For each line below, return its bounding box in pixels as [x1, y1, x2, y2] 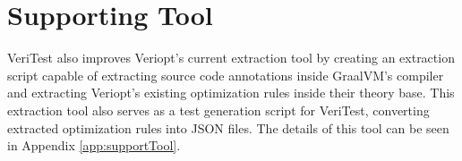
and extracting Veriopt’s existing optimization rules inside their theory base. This [7, 83, 455, 102]
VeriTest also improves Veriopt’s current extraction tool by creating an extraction [7, 48, 455, 67]
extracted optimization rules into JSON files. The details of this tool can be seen [7, 118, 449, 137]
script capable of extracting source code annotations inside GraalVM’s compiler [7, 65, 444, 84]
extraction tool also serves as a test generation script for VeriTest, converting [7, 100, 430, 119]
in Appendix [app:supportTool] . [7, 136, 181, 155]
